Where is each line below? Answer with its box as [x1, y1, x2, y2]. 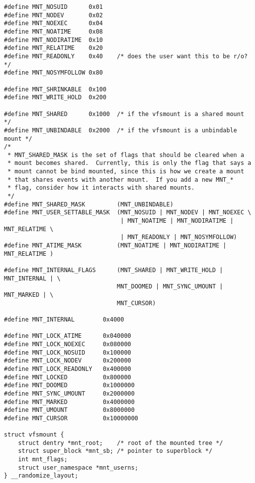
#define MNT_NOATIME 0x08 [4, 28, 103, 35]
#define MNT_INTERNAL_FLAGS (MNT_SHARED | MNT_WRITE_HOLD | [4, 267, 223, 274]
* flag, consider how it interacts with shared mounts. [7, 184, 195, 192]
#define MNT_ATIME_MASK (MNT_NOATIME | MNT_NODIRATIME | [4, 242, 227, 249]
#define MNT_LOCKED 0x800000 [4, 373, 131, 381]
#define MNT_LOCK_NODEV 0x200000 [4, 357, 131, 364]
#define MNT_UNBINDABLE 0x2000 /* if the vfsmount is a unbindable [4, 126, 237, 134]
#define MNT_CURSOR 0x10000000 [4, 414, 139, 422]
